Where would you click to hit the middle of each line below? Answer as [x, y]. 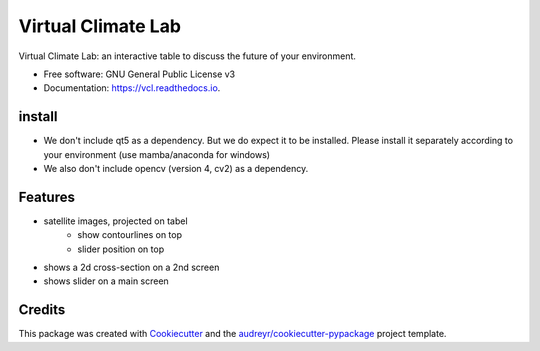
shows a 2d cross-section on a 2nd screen [131, 267]
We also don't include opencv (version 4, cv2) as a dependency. [176, 169]
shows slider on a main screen [106, 281]
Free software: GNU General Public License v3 [139, 74]
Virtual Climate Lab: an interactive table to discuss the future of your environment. [187, 56]
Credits [42, 310]
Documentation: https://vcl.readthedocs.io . [132, 88]
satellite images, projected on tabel [116, 221]
